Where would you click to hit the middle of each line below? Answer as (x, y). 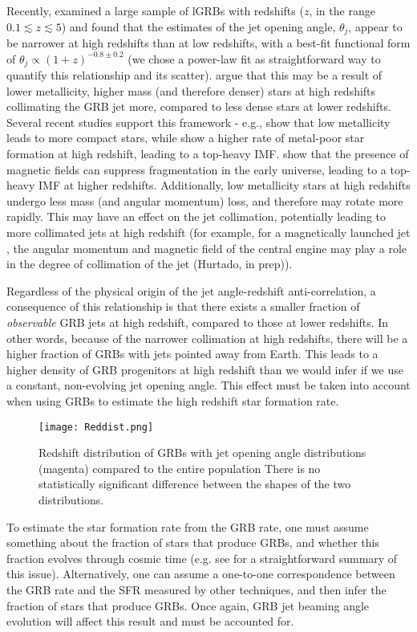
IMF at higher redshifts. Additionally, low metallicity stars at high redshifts (225, 185)
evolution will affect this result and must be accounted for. (150, 621)
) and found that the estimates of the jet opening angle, (198, 26)
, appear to (375, 26)
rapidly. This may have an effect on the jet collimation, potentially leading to (196, 216)
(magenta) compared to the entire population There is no (180, 468)
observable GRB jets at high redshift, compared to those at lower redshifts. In (198, 322)
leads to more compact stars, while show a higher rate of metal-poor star (186, 138)
